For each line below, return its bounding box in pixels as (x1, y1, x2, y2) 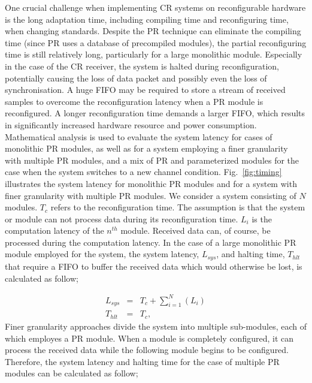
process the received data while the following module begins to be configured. (5, 343, 289, 356)
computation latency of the (5, 224, 104, 237)
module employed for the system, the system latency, (5, 248, 199, 260)
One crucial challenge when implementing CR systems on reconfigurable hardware (5, 1, 306, 13)
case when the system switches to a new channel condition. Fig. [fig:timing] (5, 165, 282, 178)
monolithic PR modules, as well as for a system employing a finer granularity (5, 142, 288, 155)
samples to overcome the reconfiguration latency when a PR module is (5, 95, 263, 107)
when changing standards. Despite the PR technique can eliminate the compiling (5, 25, 301, 37)
